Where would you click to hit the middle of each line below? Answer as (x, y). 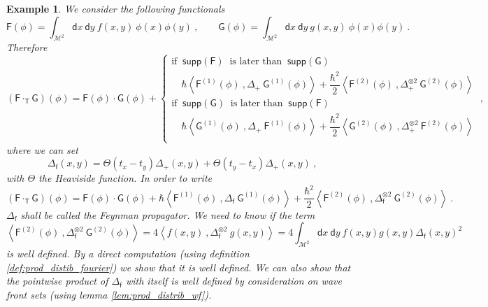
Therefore (27, 47)
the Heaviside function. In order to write (125, 178)
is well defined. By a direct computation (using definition (128, 254)
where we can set (42, 149)
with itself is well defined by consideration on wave (234, 281)
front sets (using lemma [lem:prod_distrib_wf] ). (109, 294)
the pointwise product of (57, 281)
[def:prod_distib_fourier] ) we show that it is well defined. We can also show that (179, 267)
